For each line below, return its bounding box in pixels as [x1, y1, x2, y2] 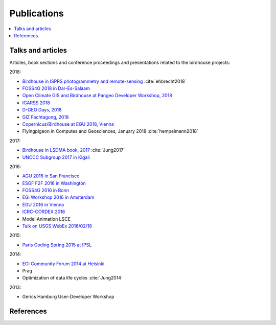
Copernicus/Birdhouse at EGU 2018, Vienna [22, 121, 114, 127]
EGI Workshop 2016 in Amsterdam [22, 194, 95, 200]
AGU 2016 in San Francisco [22, 173, 80, 179]
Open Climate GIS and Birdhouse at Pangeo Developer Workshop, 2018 [22, 92, 172, 99]
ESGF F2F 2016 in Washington [22, 180, 86, 186]
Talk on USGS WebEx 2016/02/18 [22, 223, 92, 229]
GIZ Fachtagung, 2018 [22, 114, 69, 120]
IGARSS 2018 [22, 100, 51, 106]
